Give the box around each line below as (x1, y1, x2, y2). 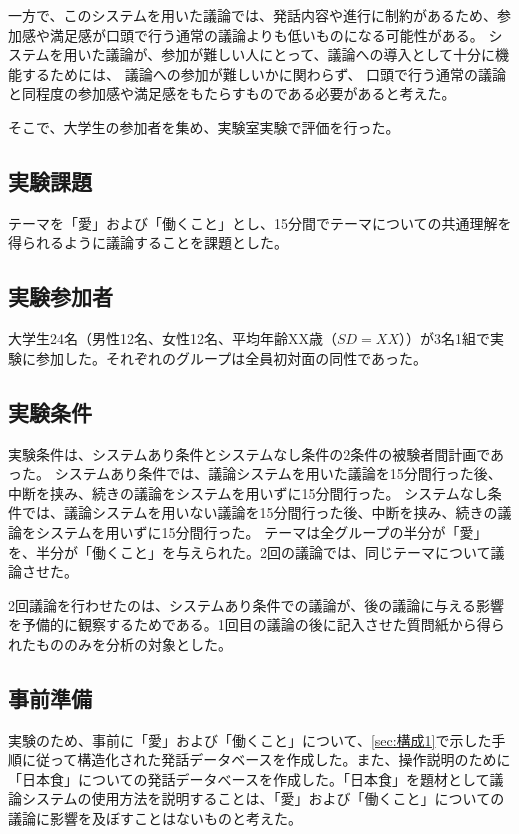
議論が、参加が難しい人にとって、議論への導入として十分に (105, 44, 496, 65)
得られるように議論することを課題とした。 (8, 232, 288, 253)
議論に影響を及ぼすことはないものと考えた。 (8, 808, 302, 829)
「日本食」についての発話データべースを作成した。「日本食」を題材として (8, 768, 490, 789)
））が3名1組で (399, 328, 491, 349)
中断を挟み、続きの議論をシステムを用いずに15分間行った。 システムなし (8, 482, 488, 503)
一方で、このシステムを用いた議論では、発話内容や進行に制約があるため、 (8, 5, 498, 25)
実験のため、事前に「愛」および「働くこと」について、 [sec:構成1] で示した (8, 729, 492, 750)
